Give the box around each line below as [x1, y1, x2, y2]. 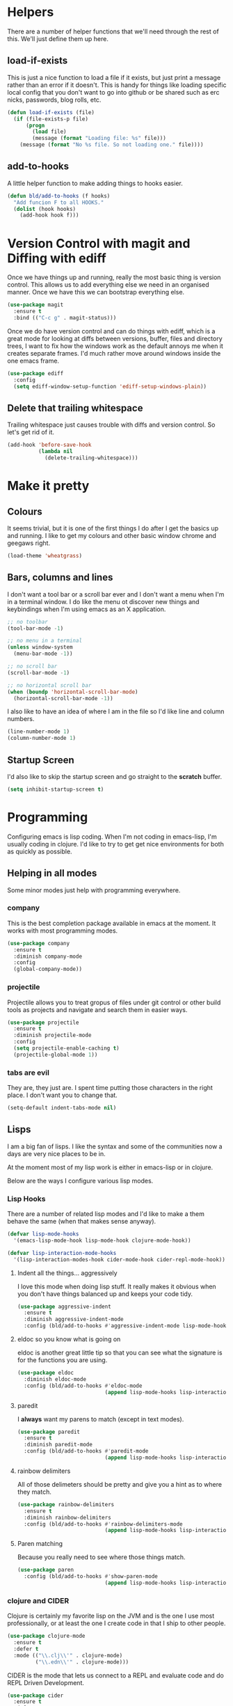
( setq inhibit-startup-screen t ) [7, 786, 104, 793]
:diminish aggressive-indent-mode [24, 1316, 124, 1323]
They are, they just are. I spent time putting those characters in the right [7, 1084, 214, 1092]
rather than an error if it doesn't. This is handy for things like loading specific [7, 81, 227, 89]
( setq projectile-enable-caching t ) [13, 1045, 120, 1052]
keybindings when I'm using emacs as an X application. [7, 605, 166, 613]
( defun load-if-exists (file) [7, 109, 95, 116]
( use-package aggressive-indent [17, 1303, 111, 1310]
